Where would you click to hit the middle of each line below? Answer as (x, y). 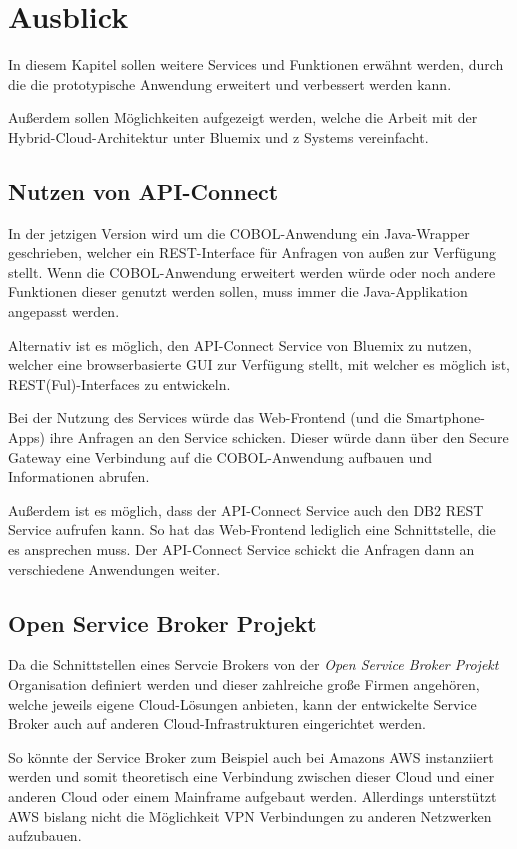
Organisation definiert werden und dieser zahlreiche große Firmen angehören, (244, 684)
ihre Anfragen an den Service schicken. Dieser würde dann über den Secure (279, 437)
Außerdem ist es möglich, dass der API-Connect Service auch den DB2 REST (246, 509)
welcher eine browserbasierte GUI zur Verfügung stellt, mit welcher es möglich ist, (259, 364)
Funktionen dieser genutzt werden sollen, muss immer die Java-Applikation (238, 291)
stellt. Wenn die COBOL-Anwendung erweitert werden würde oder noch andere (252, 271)
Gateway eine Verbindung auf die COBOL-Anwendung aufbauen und (220, 456)
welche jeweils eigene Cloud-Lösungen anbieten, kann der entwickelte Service (242, 703)
